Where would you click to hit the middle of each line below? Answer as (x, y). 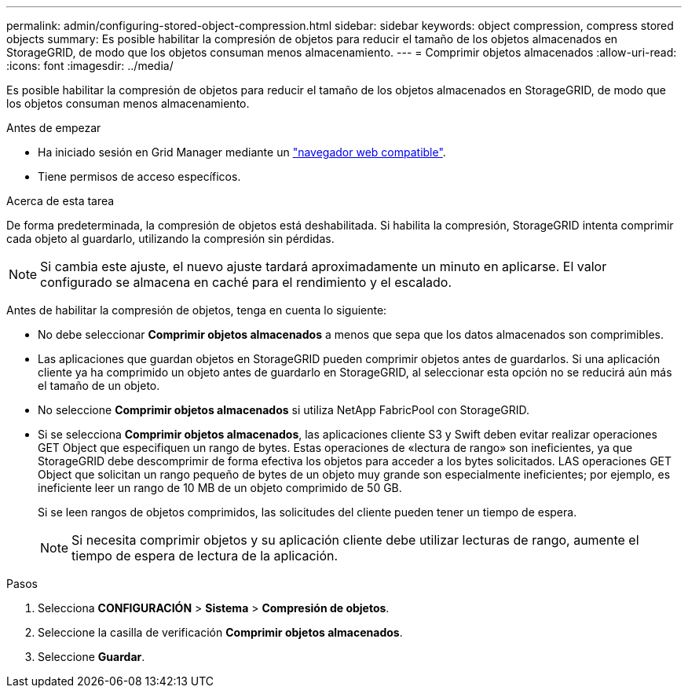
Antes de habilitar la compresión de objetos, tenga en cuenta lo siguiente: (197, 310)
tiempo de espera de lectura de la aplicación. (205, 556)
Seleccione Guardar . (91, 657)
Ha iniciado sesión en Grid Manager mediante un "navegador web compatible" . (242, 152)
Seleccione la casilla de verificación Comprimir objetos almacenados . (220, 632)
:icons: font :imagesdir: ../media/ (90, 66)
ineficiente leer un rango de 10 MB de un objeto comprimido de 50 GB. (220, 488)
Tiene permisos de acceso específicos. (139, 176)
